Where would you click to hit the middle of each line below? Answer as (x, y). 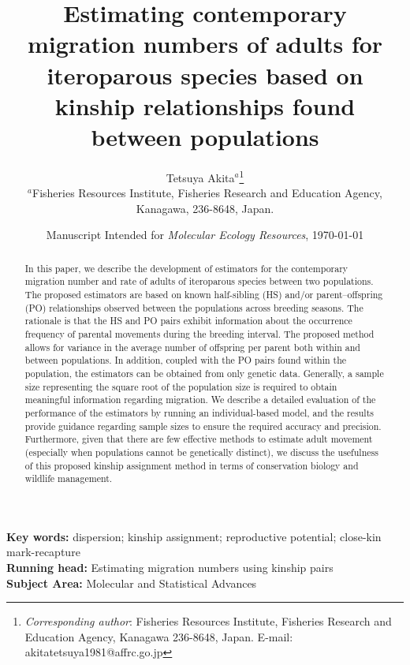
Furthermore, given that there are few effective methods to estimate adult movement (199, 439)
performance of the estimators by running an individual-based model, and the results (199, 412)
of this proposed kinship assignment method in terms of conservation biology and (192, 465)
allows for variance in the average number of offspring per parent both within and (192, 347)
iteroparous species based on (205, 75)
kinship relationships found (205, 105)
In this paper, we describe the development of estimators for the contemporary (186, 268)
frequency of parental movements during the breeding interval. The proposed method (199, 333)
